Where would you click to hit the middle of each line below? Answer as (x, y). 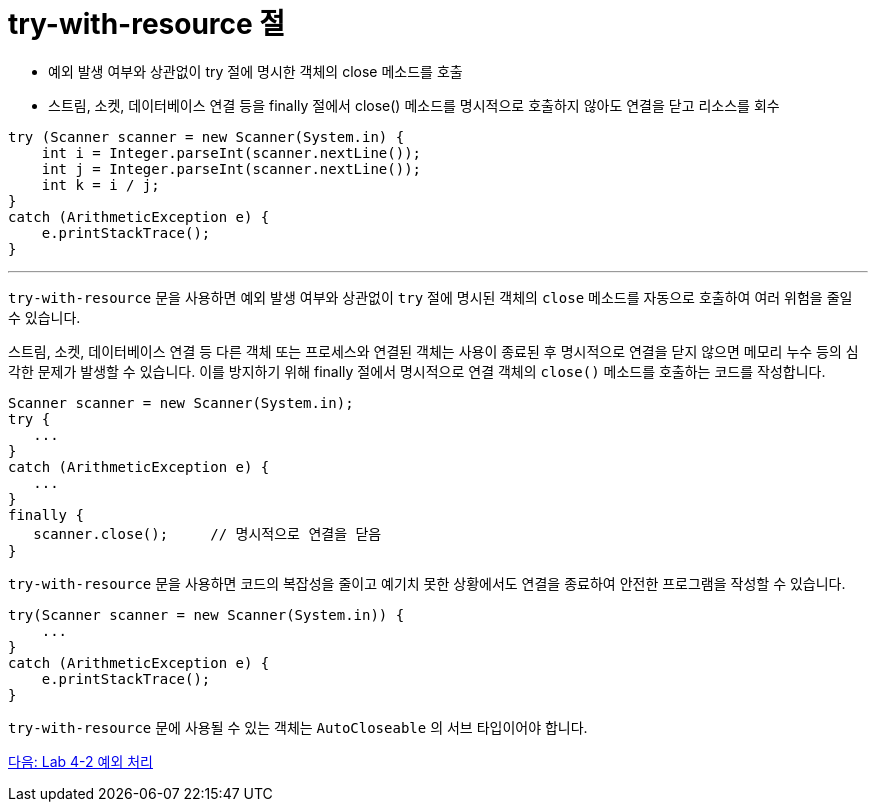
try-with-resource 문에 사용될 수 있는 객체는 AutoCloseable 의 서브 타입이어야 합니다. (298, 727)
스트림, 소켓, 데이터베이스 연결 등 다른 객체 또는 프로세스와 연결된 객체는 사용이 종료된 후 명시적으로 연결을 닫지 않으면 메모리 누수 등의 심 (433, 351)
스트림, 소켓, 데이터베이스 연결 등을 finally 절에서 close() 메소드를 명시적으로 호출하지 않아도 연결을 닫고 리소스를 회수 (414, 105)
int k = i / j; (100, 184)
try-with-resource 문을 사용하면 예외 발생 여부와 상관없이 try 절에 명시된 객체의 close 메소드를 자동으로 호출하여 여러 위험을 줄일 (430, 297)
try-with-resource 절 (147, 24)
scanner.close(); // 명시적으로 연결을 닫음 (207, 533)
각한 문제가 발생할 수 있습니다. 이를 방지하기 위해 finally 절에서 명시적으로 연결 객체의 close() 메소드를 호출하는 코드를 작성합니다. (417, 371)
